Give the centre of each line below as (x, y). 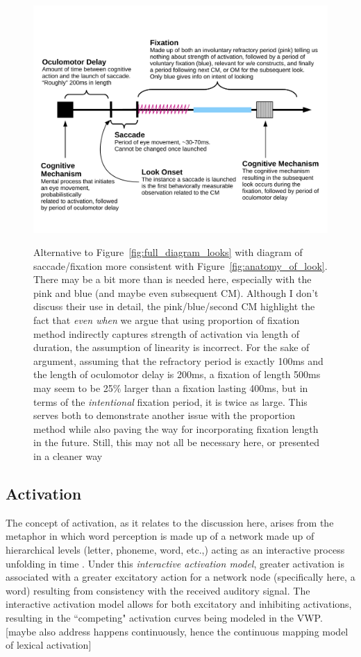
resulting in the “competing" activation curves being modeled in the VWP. (164, 617)
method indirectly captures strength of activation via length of (166, 333)
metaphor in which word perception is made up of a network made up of (160, 536)
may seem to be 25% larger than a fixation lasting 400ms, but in (171, 388)
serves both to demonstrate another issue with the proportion (165, 415)
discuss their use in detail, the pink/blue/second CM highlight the (174, 306)
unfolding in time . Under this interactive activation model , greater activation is (175, 563)
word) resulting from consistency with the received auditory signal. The (158, 590)
